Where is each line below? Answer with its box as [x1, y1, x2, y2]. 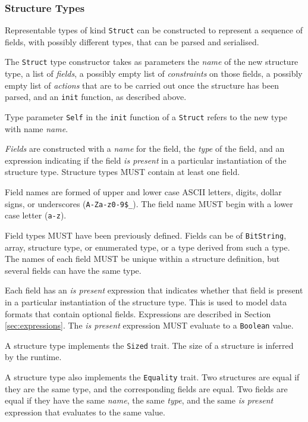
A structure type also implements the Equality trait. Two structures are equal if [5, 371, 300, 383]
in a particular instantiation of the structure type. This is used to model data [5, 295, 287, 308]
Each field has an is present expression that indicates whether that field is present [5, 284, 303, 296]
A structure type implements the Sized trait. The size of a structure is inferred [5, 339, 294, 351]
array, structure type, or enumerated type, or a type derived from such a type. [5, 240, 290, 253]
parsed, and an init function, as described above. [5, 90, 187, 103]
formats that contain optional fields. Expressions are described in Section [5, 307, 271, 320]
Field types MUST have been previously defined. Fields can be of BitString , [5, 229, 287, 241]
